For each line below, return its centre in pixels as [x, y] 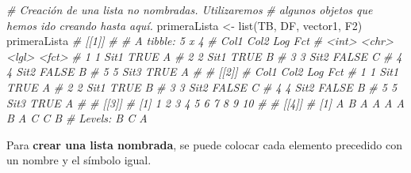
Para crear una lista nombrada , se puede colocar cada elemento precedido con [204, 144]
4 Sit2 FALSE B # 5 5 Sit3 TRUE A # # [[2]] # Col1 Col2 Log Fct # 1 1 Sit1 [203, 71]
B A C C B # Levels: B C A [77, 118]
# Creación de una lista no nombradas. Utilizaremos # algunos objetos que [190, 9]
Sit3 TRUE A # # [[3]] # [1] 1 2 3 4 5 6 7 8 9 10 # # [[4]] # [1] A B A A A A [205, 102]
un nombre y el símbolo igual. [79, 160]
